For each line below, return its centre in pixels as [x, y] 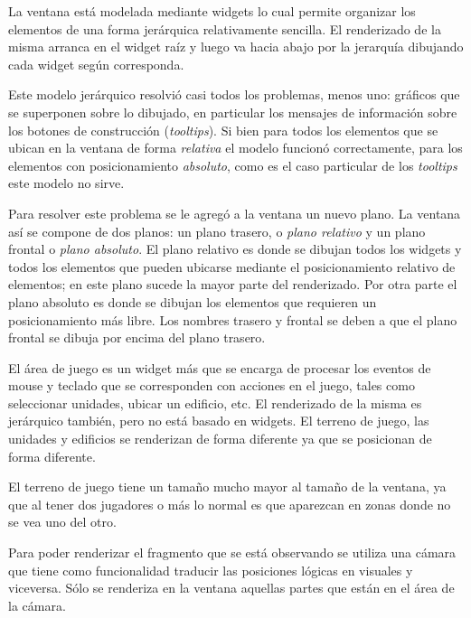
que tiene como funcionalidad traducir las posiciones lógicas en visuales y [211, 570]
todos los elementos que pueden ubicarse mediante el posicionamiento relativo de [232, 266]
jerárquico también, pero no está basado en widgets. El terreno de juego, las [219, 421]
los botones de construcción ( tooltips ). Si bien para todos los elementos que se [223, 130]
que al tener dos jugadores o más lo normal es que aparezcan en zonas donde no [230, 504]
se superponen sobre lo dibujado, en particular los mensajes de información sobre [233, 112]
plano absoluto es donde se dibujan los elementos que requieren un [193, 301]
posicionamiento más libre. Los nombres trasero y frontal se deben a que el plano [233, 319]
